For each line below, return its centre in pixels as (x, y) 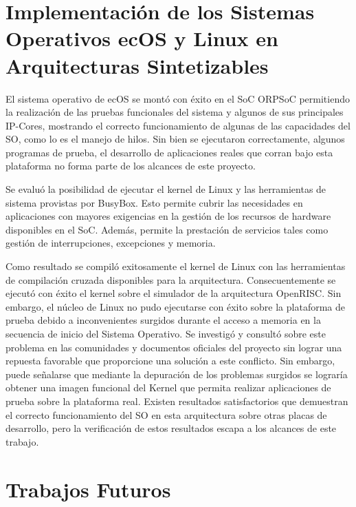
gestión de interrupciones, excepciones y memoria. (111, 243)
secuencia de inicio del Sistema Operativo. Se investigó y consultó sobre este (166, 333)
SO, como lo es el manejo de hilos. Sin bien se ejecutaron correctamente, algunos (175, 139)
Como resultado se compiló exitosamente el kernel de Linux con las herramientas (176, 266)
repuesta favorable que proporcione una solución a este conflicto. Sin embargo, (170, 361)
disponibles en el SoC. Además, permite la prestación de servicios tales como (167, 229)
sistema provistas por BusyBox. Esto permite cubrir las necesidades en (154, 202)
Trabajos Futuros (88, 489)
